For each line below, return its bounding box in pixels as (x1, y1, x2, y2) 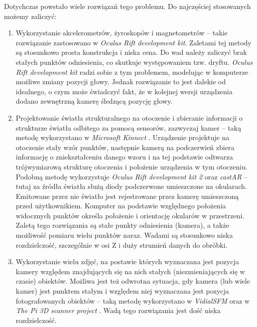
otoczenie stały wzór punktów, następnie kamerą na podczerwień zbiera (15, 142, 235, 152)
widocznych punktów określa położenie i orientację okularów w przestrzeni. (15, 210, 245, 220)
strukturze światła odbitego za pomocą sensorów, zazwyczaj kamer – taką (15, 122, 242, 133)
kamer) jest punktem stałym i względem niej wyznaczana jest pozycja (15, 286, 229, 296)
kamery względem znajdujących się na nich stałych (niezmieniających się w (15, 266, 245, 276)
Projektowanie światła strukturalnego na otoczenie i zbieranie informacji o (15, 112, 243, 123)
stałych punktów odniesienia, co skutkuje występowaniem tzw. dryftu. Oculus (15, 56, 253, 67)
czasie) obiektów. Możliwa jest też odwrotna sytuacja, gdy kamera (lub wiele (15, 276, 250, 286)
